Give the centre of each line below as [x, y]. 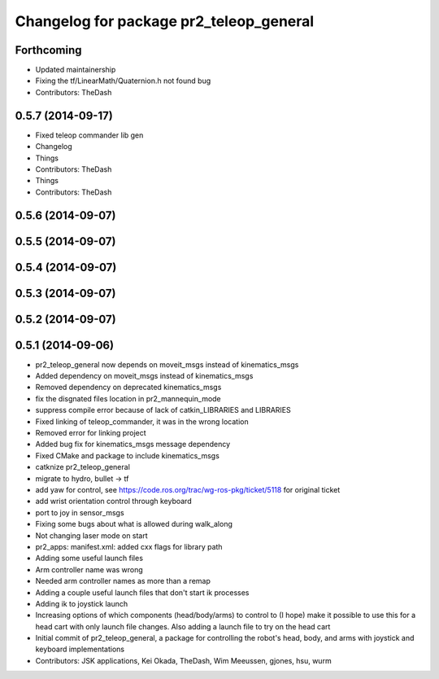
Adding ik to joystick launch [82, 603]
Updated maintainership [76, 70]
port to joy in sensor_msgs [80, 512]
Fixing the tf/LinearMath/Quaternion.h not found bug [123, 81]
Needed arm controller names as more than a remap [123, 581]
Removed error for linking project [91, 433]
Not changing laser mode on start [91, 535]
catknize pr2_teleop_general [83, 467]
